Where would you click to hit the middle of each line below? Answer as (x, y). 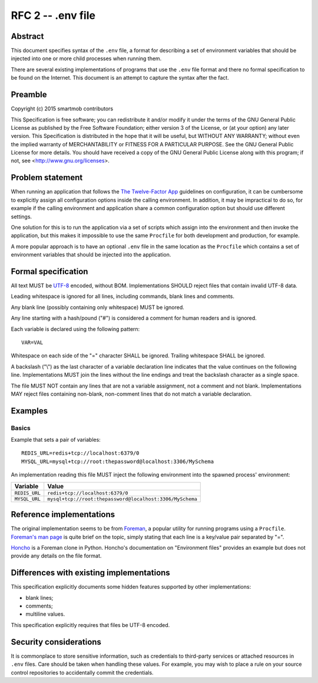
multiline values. (45, 614)
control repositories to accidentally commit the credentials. (82, 672)
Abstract (27, 36)
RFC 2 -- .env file (53, 15)
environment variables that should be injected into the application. (91, 255)
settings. (21, 216)
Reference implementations (63, 515)
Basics (21, 428)
